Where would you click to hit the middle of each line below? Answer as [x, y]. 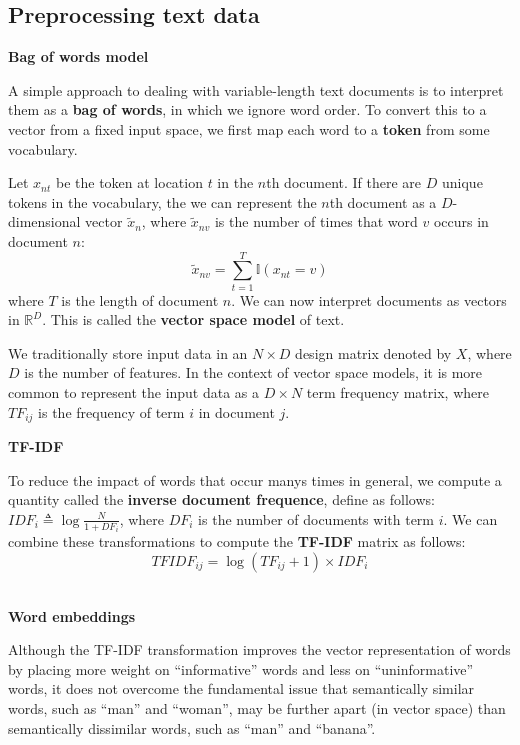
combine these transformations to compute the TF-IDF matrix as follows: [237, 541]
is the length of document [140, 299]
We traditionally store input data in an [128, 352]
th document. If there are [344, 182]
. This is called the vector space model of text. [193, 319]
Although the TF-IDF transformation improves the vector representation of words [259, 649]
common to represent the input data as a [134, 392]
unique [462, 182]
